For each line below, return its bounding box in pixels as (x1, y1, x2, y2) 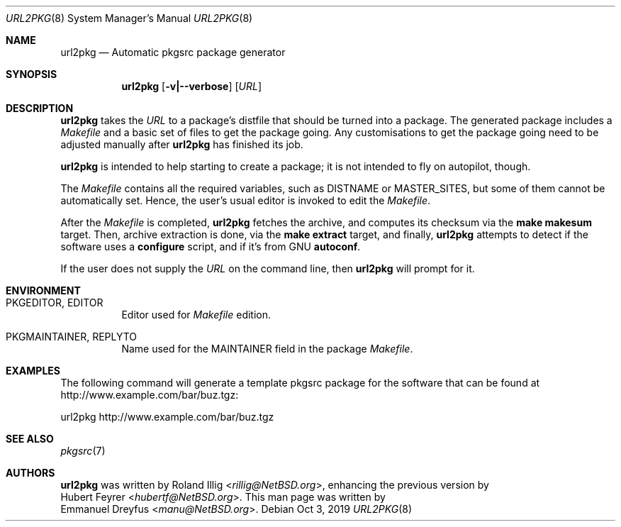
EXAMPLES (6, 365, 60, 377)
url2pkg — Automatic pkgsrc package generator (60, 46, 286, 58)
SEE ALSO (6, 433, 54, 445)
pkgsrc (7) (60, 445, 106, 457)
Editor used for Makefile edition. (121, 309, 272, 321)
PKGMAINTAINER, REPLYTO (6, 331, 138, 343)
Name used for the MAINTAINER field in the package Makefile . (121, 343, 413, 355)
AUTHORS (6, 467, 55, 479)
